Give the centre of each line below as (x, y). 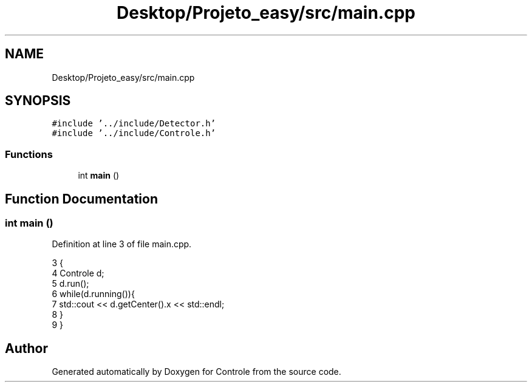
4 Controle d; (78, 273)
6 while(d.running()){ (93, 294)
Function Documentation (81, 199)
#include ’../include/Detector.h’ (134, 124)
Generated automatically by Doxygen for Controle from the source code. (196, 372)
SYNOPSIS (38, 101)
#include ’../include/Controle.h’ (134, 133)
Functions (29, 154)
